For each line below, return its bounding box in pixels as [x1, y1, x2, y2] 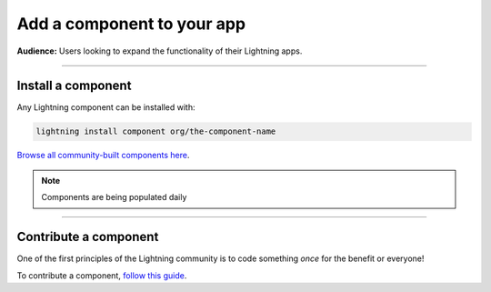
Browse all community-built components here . [16, 150, 190, 161]
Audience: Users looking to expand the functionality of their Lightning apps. [16, 45, 303, 56]
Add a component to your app [16, 14, 245, 34]
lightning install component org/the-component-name [35, 126, 276, 136]
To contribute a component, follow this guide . [16, 269, 187, 281]
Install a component [16, 78, 132, 94]
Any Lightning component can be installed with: [16, 102, 195, 113]
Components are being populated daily [41, 192, 187, 203]
